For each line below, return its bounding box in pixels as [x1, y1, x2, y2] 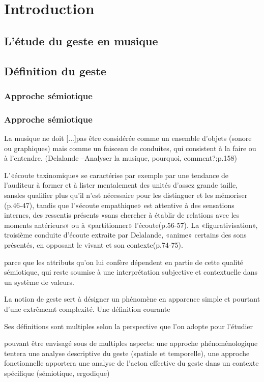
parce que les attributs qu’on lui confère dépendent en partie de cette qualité [4, 256, 244, 267]
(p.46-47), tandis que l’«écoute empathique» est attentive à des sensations [4, 199, 234, 210]
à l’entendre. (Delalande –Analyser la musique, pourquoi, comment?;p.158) [4, 153, 237, 163]
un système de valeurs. [4, 276, 74, 287]
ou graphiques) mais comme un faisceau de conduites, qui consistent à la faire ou [4, 142, 256, 153]
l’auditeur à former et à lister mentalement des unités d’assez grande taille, [4, 180, 238, 190]
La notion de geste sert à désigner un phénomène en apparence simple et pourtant [4, 293, 260, 304]
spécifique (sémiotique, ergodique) [4, 367, 110, 378]
